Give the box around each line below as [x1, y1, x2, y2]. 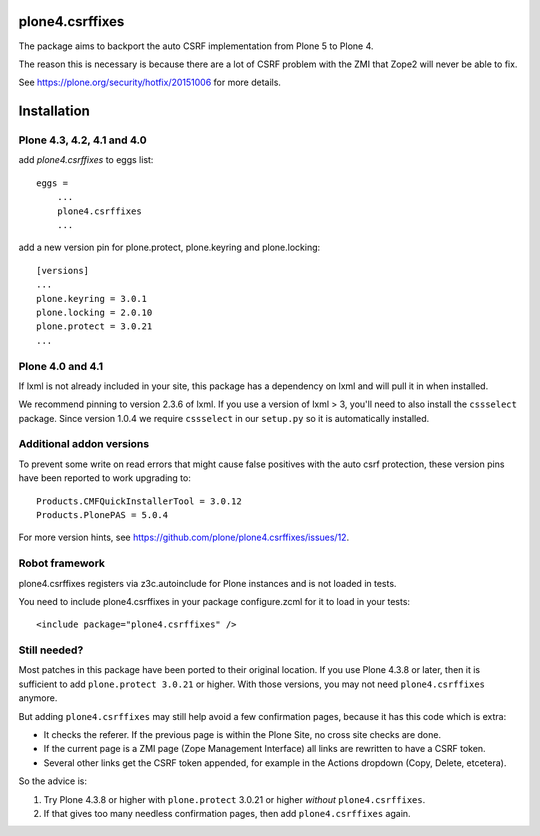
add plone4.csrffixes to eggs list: [18, 154, 154, 166]
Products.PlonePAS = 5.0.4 [36, 509, 169, 520]
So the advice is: [18, 775, 87, 787]
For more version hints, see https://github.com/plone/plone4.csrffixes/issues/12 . [18, 531, 350, 544]
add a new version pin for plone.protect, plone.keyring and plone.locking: [18, 241, 321, 254]
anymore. [18, 692, 58, 704]
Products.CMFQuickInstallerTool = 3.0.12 [36, 495, 242, 507]
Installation [18, 103, 90, 120]
